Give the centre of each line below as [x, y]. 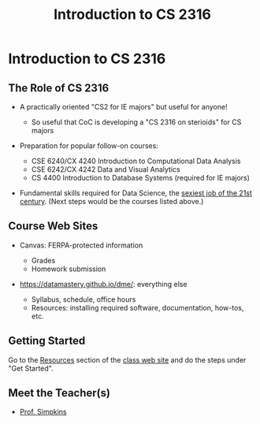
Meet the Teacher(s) [59, 393]
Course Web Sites [53, 226]
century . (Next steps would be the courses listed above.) [111, 201]
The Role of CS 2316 [59, 88]
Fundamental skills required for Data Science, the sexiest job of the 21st [136, 193]
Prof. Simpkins [43, 412]
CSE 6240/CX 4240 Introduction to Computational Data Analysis [136, 161]
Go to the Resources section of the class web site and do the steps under [127, 359]
